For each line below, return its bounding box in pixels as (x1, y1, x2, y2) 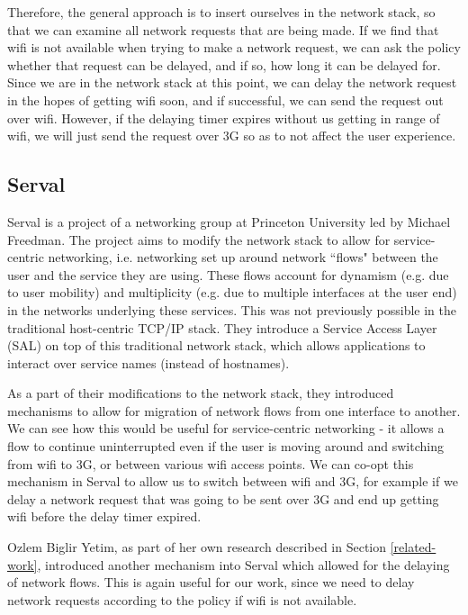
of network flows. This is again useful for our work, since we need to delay (7, 573, 415, 592)
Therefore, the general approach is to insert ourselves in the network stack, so (7, 3, 436, 21)
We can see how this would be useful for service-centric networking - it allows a (7, 419, 445, 438)
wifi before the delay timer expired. (7, 507, 202, 526)
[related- (390, 538, 436, 556)
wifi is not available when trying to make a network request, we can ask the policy (7, 38, 461, 57)
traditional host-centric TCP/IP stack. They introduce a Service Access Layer (7, 318, 437, 337)
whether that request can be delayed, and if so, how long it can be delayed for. (7, 55, 441, 74)
